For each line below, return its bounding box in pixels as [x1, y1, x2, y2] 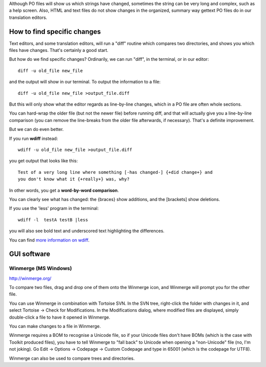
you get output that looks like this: [9, 158, 78, 164]
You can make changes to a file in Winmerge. [9, 324, 101, 329]
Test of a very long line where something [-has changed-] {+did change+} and [18, 169, 213, 175]
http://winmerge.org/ [9, 275, 52, 281]
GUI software [9, 250, 50, 258]
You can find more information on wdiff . [9, 237, 90, 243]
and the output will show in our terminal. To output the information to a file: [9, 79, 161, 85]
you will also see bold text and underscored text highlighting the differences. [9, 228, 165, 234]
